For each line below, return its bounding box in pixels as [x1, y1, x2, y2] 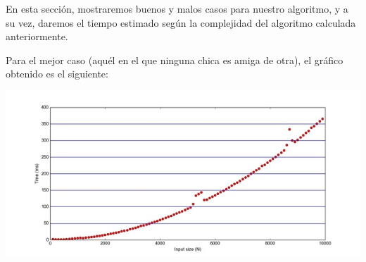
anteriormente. [6, 29, 68, 44]
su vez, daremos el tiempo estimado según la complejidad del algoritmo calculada [6, 15, 356, 30]
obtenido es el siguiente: [6, 66, 108, 81]
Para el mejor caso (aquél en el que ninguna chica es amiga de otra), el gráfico [6, 52, 343, 67]
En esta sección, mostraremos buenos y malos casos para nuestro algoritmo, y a [6, 1, 348, 15]
